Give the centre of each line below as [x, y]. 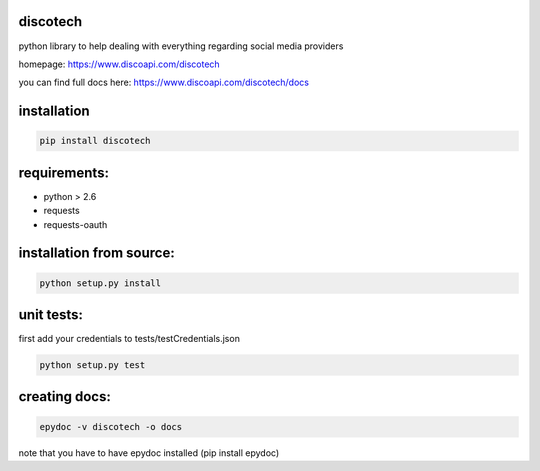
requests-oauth [75, 224]
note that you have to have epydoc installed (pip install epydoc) [149, 452]
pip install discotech [95, 141]
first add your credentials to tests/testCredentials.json [129, 339]
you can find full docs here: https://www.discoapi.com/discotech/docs [164, 82]
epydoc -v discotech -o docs [111, 426]
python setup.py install [100, 283]
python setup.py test [92, 365]
